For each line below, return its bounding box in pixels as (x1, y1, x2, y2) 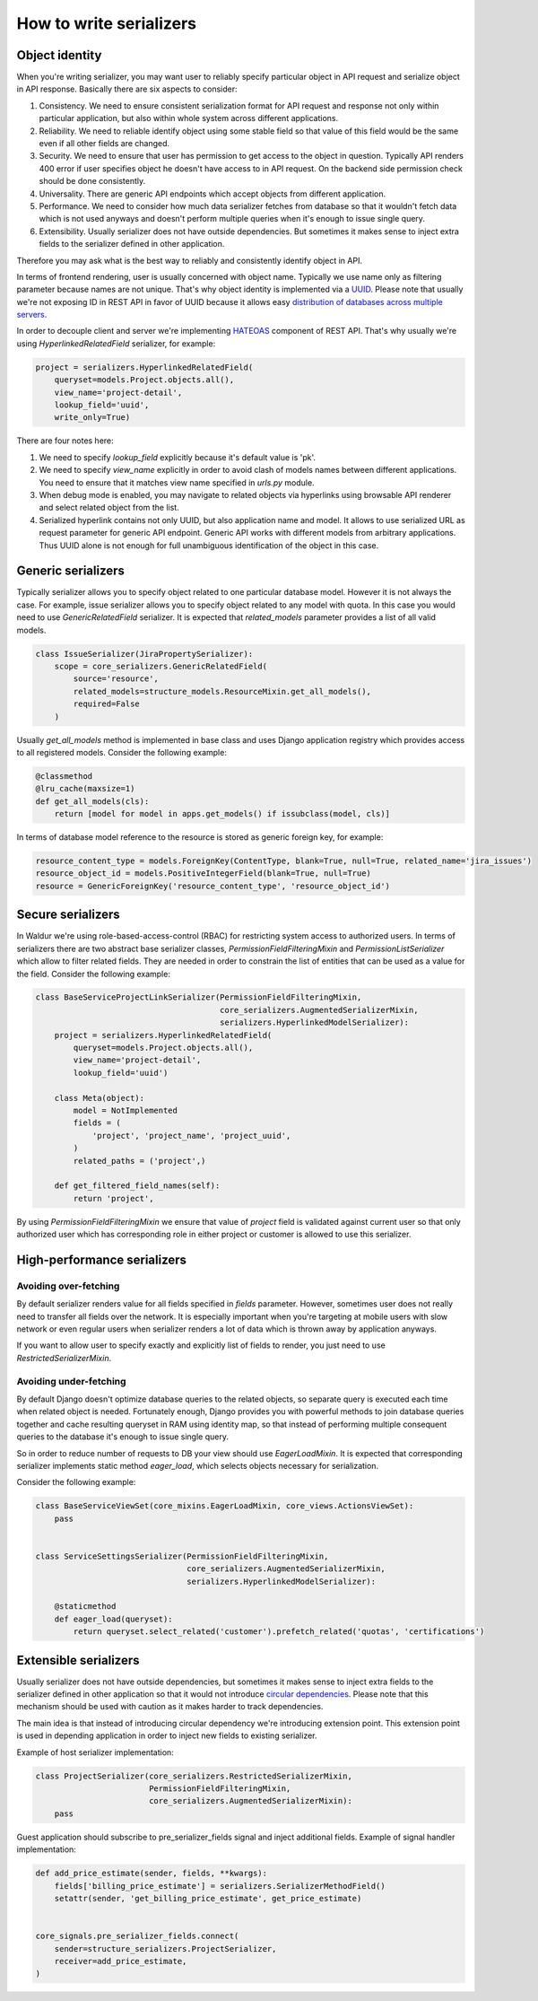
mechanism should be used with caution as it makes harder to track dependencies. (16, 1701, 324, 1712)
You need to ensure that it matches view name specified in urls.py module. (39, 476, 315, 488)
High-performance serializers (16, 1252, 187, 1267)
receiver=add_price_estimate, (54, 1956, 187, 1966)
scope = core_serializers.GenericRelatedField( (54, 660, 268, 671)
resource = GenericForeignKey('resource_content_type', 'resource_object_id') (35, 880, 390, 891)
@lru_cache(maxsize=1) (35, 783, 135, 794)
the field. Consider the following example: (16, 968, 170, 979)
